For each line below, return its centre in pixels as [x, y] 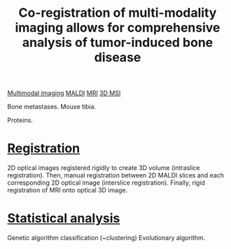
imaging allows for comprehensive [118, 28]
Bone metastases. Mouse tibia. [52, 107]
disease [118, 58]
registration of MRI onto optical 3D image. [68, 190]
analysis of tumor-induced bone [118, 43]
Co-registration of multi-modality [118, 13]
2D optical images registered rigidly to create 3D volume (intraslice [104, 168]
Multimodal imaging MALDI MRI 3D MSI [64, 93]
